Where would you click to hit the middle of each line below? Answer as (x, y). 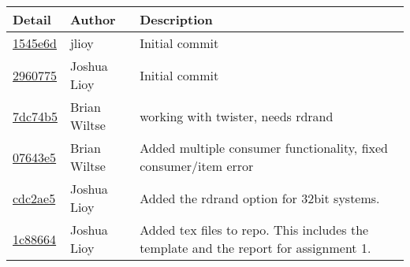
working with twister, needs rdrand (237, 116)
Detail (32, 19)
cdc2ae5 (34, 198)
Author (93, 19)
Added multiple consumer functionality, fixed (264, 148)
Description (176, 19)
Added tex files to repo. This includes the (254, 230)
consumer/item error (197, 166)
